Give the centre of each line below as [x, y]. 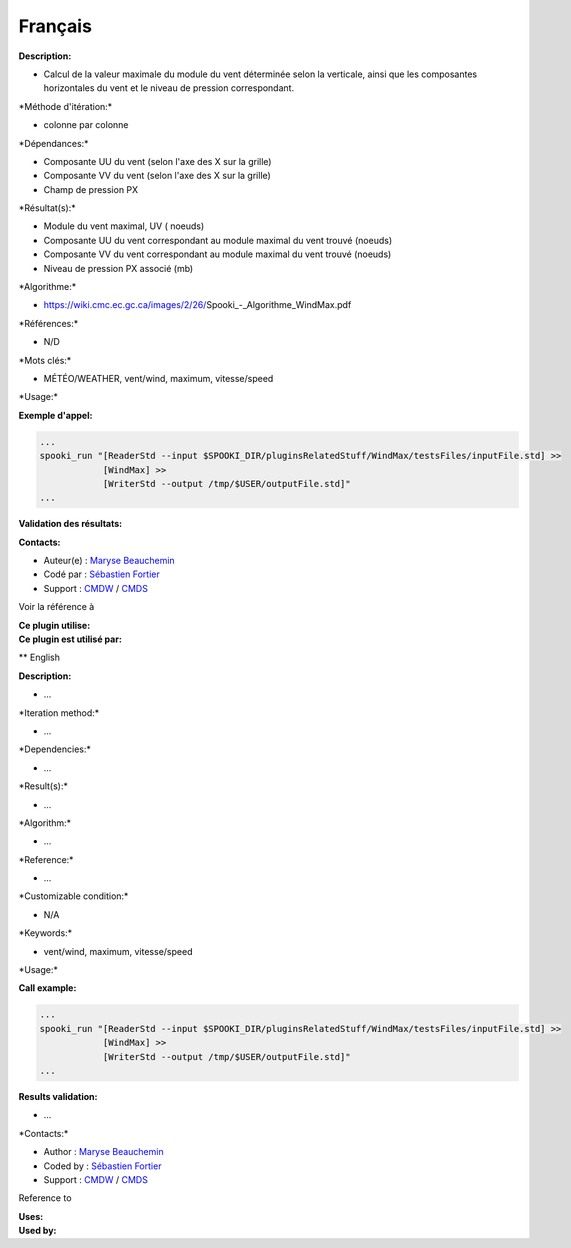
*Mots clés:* [45, 360]
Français [55, 26]
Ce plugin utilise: [54, 625]
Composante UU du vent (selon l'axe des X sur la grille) [157, 161]
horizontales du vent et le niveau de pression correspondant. [169, 88]
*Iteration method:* [59, 712]
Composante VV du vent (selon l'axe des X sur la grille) [157, 176]
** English [39, 657]
